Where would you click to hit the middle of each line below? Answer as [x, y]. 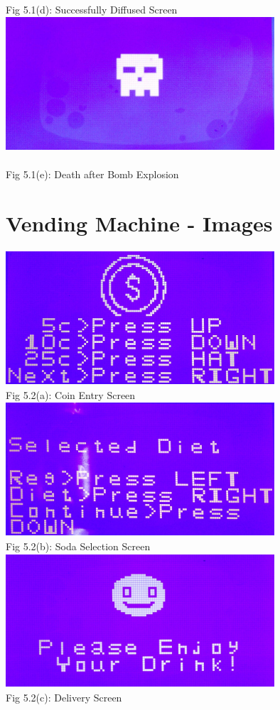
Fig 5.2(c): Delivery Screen [64, 697]
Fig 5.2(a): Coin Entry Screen [71, 394]
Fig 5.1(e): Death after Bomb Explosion [92, 174]
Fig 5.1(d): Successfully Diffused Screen [92, 9]
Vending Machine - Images [139, 223]
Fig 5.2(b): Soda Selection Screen [78, 546]
